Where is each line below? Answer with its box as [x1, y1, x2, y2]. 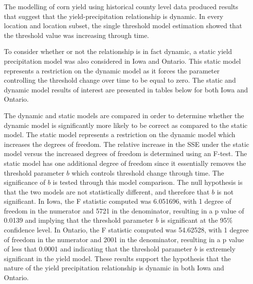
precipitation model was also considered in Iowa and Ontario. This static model [4, 55, 241, 66]
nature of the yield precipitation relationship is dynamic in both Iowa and [4, 263, 224, 273]
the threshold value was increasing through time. [4, 30, 149, 40]
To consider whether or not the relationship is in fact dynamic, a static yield [4, 46, 232, 56]
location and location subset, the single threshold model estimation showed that [4, 20, 242, 31]
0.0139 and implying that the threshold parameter [4, 215, 154, 225]
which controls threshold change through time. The [72, 167, 224, 177]
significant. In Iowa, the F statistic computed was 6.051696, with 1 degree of [4, 196, 232, 206]
